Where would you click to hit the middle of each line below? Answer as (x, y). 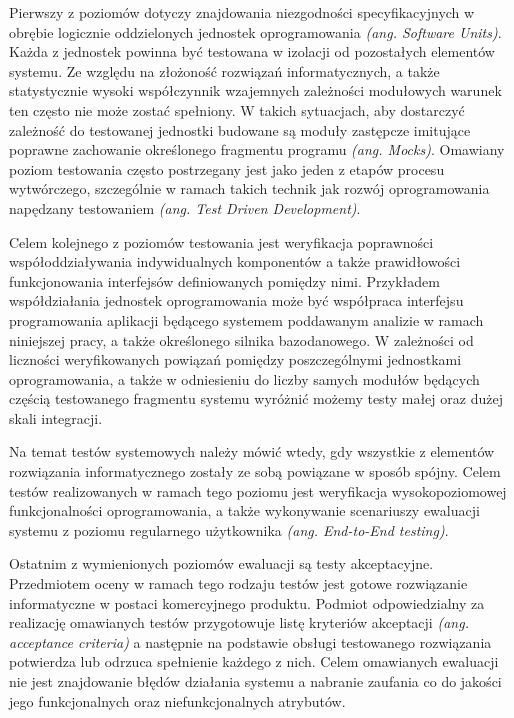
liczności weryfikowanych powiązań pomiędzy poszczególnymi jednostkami (235, 359)
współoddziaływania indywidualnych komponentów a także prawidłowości (235, 261)
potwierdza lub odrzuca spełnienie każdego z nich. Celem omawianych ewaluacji (254, 661)
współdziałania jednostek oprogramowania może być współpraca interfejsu (236, 300)
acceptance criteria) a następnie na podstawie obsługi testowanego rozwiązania (250, 641)
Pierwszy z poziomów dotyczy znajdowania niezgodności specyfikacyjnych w (242, 12)
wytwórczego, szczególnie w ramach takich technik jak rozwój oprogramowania (249, 188)
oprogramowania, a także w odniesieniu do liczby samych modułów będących (244, 378)
